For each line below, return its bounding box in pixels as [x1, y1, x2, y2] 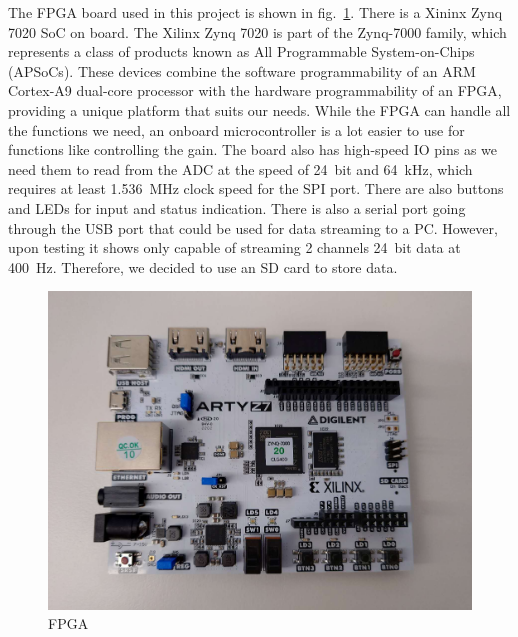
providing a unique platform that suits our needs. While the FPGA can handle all [8, 99, 511, 120]
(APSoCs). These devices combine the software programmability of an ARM [8, 60, 476, 81]
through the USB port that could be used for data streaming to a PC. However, [8, 217, 498, 238]
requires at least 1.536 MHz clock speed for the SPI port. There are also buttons [8, 178, 504, 199]
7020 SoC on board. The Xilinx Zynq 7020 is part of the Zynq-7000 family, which [8, 21, 507, 42]
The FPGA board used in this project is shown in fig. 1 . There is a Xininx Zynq [8, 2, 503, 22]
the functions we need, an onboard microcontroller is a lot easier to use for [8, 119, 465, 140]
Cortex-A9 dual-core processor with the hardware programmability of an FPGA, [8, 80, 502, 101]
